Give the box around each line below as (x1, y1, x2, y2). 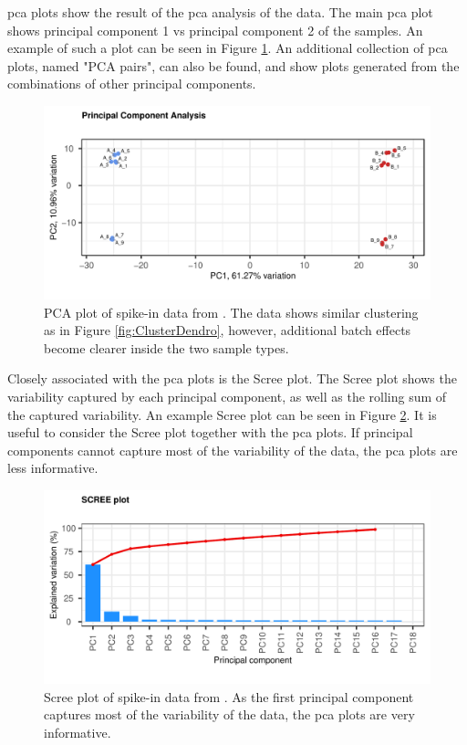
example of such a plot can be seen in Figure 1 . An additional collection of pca (7, 38, 448, 58)
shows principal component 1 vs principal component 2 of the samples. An (7, 20, 423, 39)
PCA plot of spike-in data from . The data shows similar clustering (44, 302, 419, 321)
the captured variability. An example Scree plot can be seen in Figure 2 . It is (7, 404, 437, 424)
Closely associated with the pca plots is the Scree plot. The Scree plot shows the (7, 369, 457, 388)
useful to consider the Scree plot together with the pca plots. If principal (7, 423, 413, 442)
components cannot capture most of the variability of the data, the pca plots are (7, 440, 458, 459)
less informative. (7, 458, 99, 477)
